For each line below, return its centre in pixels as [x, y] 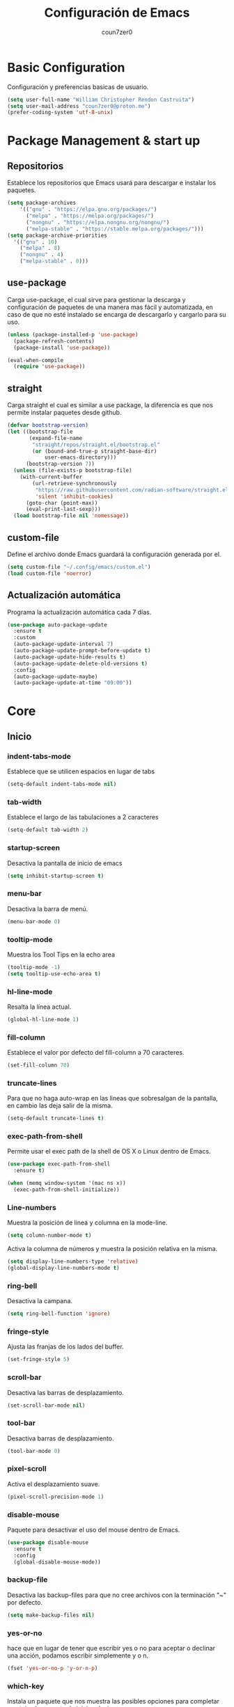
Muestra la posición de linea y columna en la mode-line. [87, 1222]
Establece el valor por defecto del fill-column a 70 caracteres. [96, 1053]
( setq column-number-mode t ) [49, 1236]
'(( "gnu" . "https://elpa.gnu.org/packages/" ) [88, 210]
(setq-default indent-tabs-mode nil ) [62, 785]
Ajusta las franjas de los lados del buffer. [65, 1347]
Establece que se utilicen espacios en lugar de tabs [81, 771]
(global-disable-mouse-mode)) [57, 1562]
